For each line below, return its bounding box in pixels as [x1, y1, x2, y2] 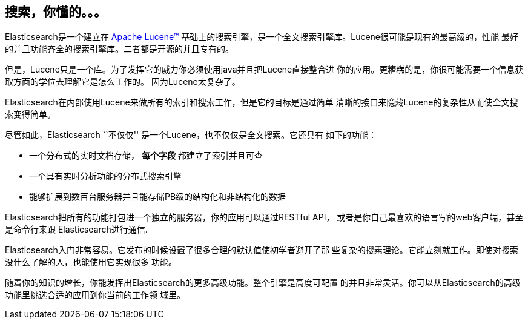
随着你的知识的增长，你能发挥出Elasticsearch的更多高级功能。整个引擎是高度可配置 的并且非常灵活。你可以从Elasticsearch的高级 [5, 277, 521, 288]
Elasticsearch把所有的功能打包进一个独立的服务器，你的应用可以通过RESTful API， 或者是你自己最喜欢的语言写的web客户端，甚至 [5, 212, 524, 223]
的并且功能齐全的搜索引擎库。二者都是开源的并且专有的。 [5, 44, 234, 55]
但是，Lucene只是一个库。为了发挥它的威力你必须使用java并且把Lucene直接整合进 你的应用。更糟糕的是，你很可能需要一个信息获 [5, 64, 524, 75]
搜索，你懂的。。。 [5, 4, 107, 19]
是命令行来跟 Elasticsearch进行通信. [5, 224, 148, 235]
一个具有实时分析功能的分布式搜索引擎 [29, 171, 182, 182]
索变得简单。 [5, 109, 56, 120]
